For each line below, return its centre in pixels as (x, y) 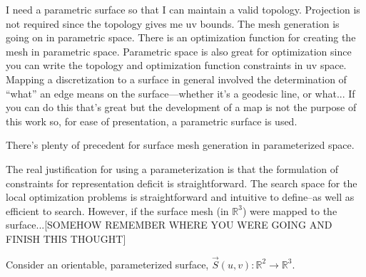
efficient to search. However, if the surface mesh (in (117, 210)
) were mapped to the (290, 210)
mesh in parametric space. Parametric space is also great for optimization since (179, 51)
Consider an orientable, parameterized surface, (107, 264)
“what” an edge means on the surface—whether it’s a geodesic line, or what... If (181, 93)
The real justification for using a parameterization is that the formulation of (172, 168)
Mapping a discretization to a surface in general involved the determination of (176, 79)
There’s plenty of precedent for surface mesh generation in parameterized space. (180, 145)
